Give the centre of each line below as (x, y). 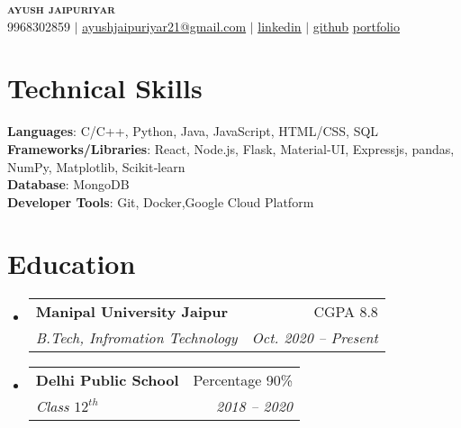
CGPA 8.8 (346, 312)
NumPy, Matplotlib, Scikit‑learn (96, 166)
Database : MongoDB (68, 184)
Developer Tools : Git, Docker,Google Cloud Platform (161, 201)
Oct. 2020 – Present (315, 338)
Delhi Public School (107, 380)
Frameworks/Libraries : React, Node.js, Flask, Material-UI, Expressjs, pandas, (231, 148)
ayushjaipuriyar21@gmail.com (164, 26)
